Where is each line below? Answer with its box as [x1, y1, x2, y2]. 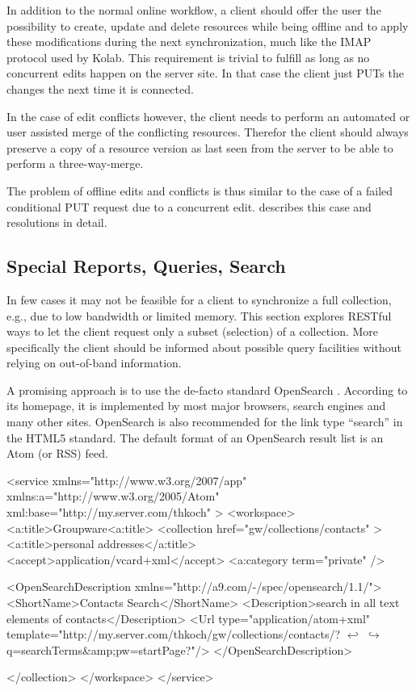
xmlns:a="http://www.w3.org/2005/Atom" [6, 488, 220, 505]
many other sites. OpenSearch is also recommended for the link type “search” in [6, 413, 403, 430]
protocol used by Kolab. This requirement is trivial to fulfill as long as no [6, 48, 370, 65]
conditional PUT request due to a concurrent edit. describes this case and [6, 198, 372, 215]
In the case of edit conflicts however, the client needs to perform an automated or [6, 107, 410, 124]
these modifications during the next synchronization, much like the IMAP [6, 33, 372, 50]
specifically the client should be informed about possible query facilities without [6, 338, 401, 355]
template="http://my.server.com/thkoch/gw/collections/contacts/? [6, 626, 341, 643]
